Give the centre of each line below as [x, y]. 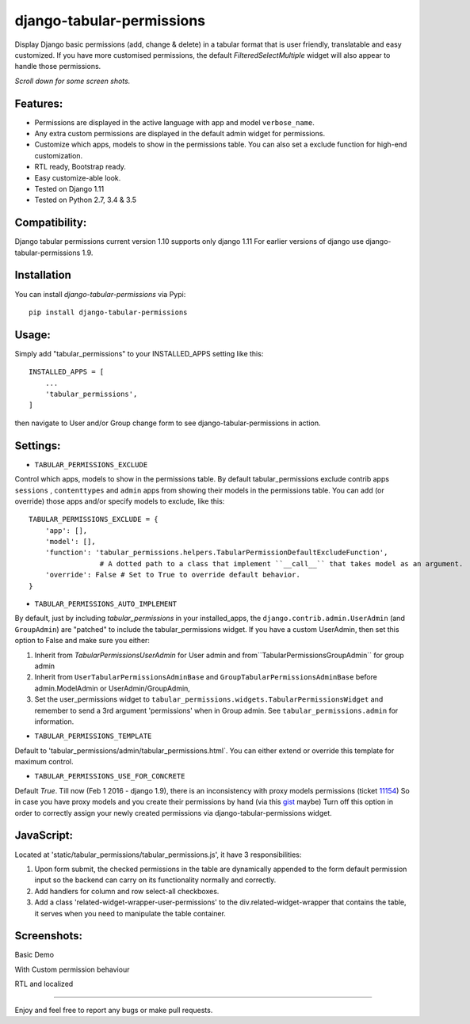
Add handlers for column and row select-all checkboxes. [127, 891]
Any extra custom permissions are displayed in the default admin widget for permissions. [180, 134]
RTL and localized [44, 984]
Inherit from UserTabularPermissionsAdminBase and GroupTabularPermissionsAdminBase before [206, 677]
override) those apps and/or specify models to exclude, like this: [120, 501]
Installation [43, 275]
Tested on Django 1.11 [69, 188]
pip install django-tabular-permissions [108, 312]
